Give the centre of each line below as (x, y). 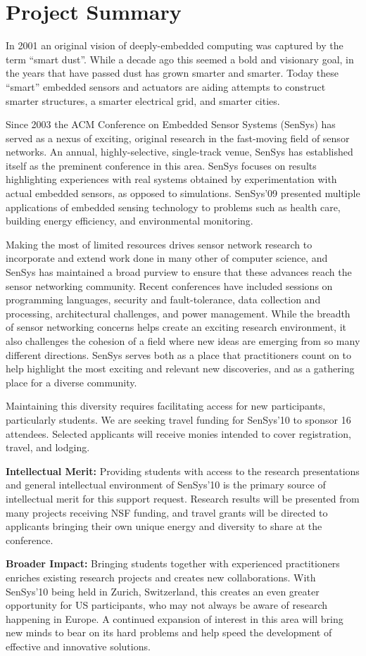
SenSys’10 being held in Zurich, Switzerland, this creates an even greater (163, 591)
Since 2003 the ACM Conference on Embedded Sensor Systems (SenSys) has (171, 124)
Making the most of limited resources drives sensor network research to (159, 244)
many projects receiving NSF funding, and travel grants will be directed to (167, 512)
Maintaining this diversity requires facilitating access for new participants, (166, 406)
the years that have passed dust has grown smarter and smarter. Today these (172, 73)
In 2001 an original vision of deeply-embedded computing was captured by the (175, 45)
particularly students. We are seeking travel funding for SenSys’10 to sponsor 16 (178, 419)
